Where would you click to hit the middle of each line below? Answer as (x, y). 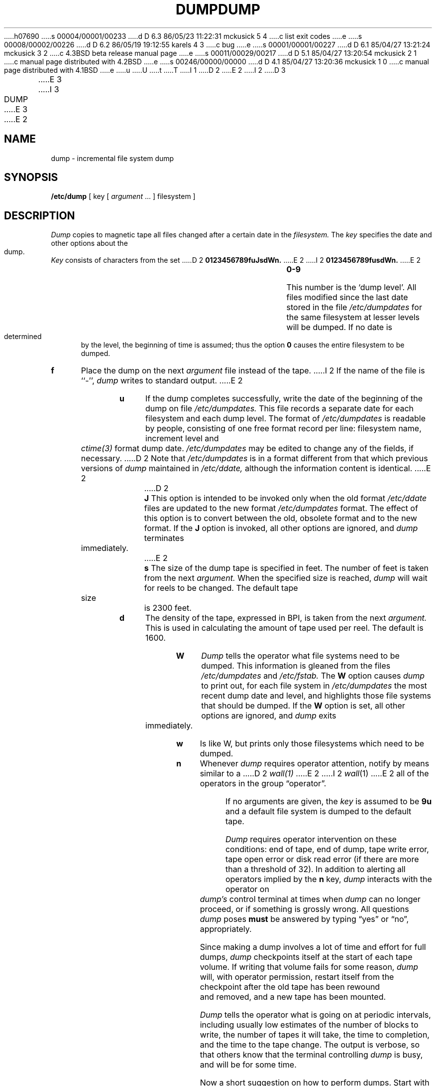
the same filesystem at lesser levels (353, 317)
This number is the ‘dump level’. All (351, 287)
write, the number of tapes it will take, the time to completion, (315, 1035)
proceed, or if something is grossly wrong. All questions (304, 909)
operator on (247, 889)
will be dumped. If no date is (339, 327)
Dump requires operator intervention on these (311, 839)
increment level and (182, 439)
